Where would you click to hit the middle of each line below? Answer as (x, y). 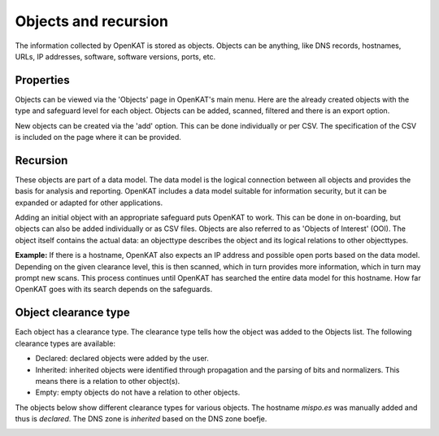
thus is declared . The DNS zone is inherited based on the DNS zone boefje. (141, 419)
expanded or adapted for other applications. (89, 203)
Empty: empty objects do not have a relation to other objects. (138, 392)
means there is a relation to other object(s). (108, 381)
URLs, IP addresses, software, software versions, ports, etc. (115, 56)
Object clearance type (72, 313)
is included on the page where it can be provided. (98, 137)
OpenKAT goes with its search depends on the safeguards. (114, 290)
